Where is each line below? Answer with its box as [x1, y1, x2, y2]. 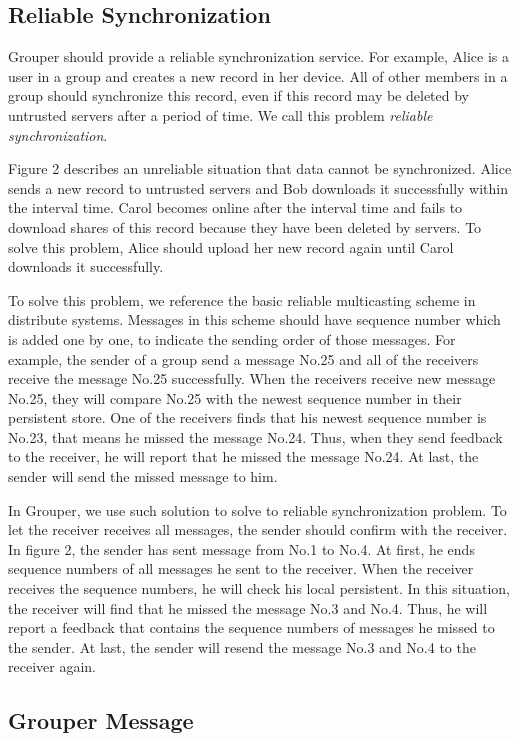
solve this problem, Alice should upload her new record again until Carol [8, 236, 454, 257]
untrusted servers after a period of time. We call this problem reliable [8, 104, 433, 125]
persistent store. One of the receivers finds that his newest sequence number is [8, 407, 487, 428]
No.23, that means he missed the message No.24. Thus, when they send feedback [8, 426, 503, 447]
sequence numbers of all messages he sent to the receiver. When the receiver [8, 558, 474, 579]
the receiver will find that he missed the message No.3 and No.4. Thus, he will [8, 597, 488, 618]
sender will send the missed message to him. [8, 466, 278, 487]
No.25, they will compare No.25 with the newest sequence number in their [8, 387, 462, 408]
